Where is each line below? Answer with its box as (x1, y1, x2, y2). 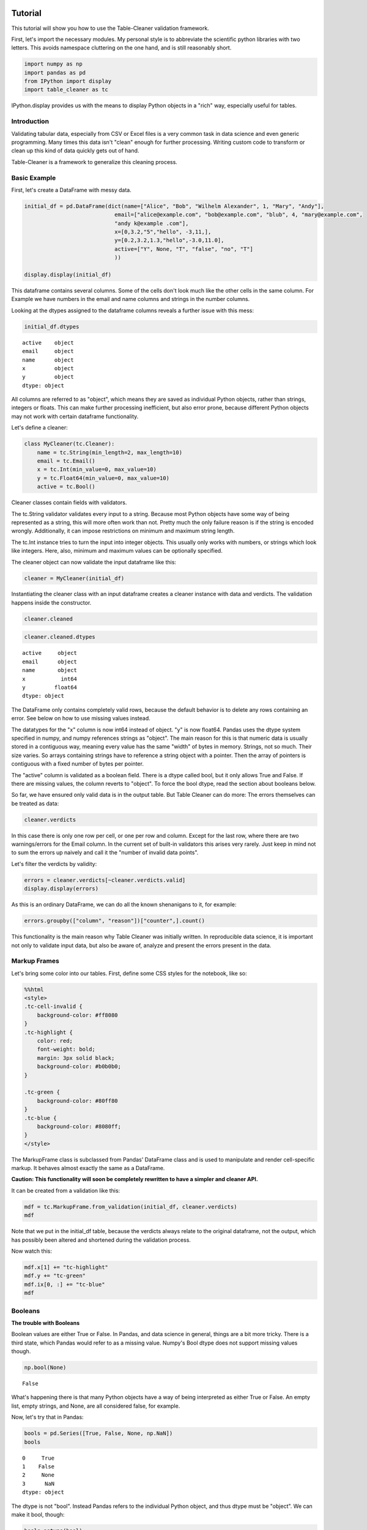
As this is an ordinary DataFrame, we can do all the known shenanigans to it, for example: (11, 901, 237, 908)
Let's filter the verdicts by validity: (11, 860, 97, 867)
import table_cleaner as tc (24, 86, 108, 93)
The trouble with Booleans (11, 1319, 80, 1326)
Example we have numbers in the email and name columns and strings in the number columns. (11, 296, 250, 303)
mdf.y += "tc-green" (24, 1272, 86, 1279)
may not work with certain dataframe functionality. (11, 412, 139, 420)
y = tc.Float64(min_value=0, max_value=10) (37, 474, 169, 482)
